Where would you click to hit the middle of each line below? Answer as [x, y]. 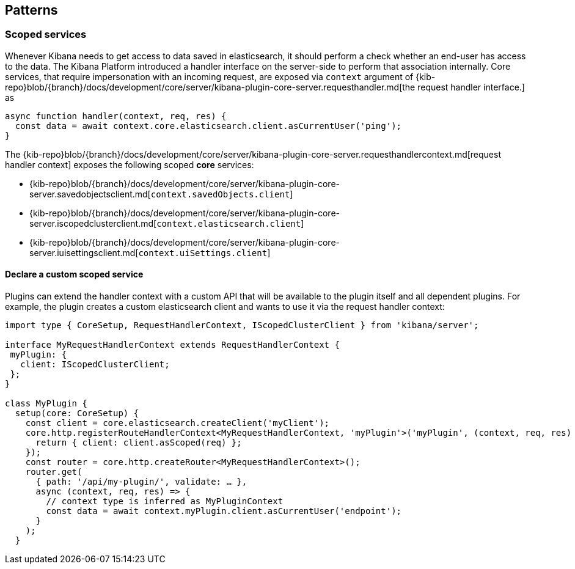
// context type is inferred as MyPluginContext [165, 501]
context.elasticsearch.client [229, 223]
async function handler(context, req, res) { [116, 116]
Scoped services [46, 35]
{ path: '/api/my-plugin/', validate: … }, [141, 482]
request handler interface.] [471, 87]
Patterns [31, 10]
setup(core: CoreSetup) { [77, 413]
